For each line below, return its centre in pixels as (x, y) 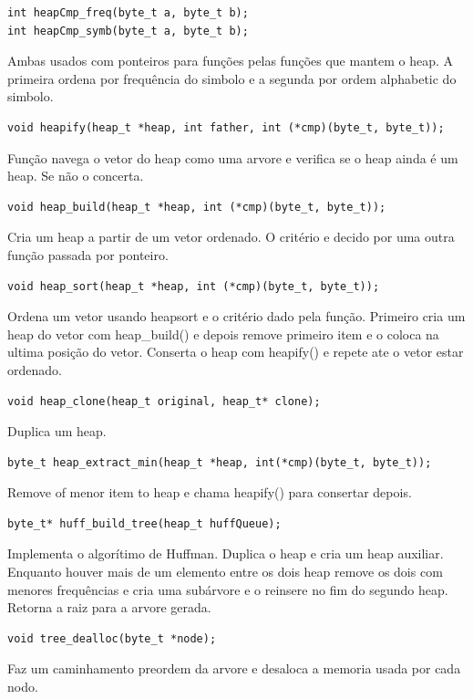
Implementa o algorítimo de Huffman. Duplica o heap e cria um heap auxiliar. (226, 553)
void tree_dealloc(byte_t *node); (112, 638)
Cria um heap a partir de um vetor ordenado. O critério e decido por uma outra (231, 237)
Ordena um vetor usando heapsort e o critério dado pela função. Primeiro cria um (236, 316)
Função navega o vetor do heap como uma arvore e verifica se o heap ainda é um (233, 157)
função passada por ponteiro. (88, 254)
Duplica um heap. (57, 431)
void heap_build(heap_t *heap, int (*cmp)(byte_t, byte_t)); (197, 207)
